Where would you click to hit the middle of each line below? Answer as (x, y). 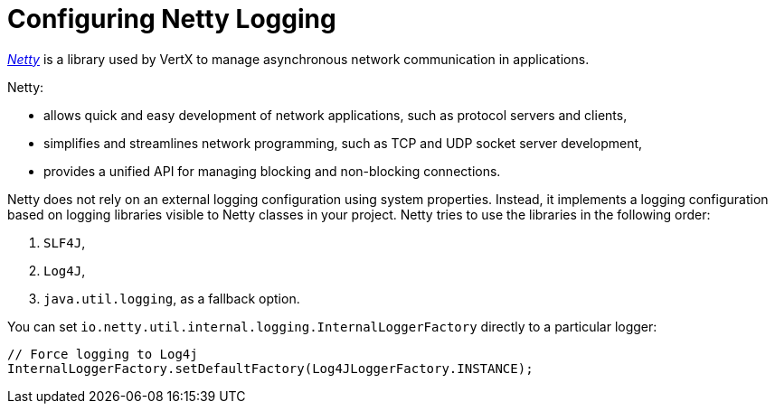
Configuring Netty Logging (172, 19)
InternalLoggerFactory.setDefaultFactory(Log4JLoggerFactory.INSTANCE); (270, 368)
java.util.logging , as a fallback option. (172, 298)
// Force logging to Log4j (103, 354)
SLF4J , (65, 242)
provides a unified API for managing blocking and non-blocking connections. (272, 171)
